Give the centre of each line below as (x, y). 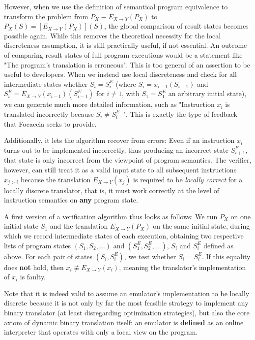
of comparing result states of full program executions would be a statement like (123, 54)
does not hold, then (34, 267)
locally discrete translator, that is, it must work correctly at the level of (112, 190)
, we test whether (150, 256)
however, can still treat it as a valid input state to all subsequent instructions (120, 170)
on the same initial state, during (201, 226)
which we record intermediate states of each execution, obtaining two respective (124, 236)
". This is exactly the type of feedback (180, 114)
